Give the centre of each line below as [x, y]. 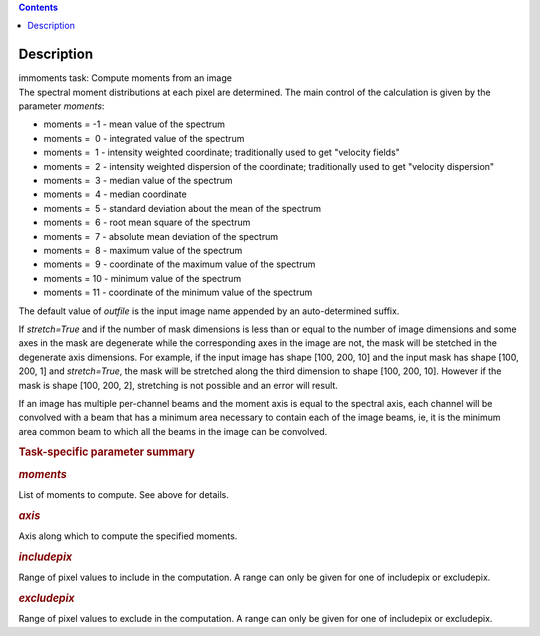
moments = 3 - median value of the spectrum [138, 181]
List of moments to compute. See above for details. [124, 494]
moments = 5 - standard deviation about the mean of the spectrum [182, 208]
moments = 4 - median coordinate [115, 194]
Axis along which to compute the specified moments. [128, 536]
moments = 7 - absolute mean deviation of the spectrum [161, 236]
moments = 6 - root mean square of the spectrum [147, 222]
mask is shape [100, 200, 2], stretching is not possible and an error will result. [178, 385]
